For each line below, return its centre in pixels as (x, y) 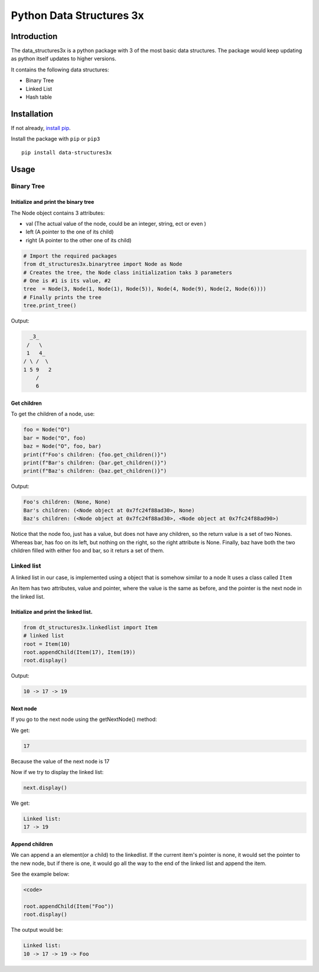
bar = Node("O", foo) (55, 438)
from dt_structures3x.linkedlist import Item (90, 627)
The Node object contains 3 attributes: (58, 213)
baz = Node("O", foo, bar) (62, 446)
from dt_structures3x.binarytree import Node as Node (103, 264)
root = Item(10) (47, 644)
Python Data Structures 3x (77, 15)
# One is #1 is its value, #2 (67, 281)
